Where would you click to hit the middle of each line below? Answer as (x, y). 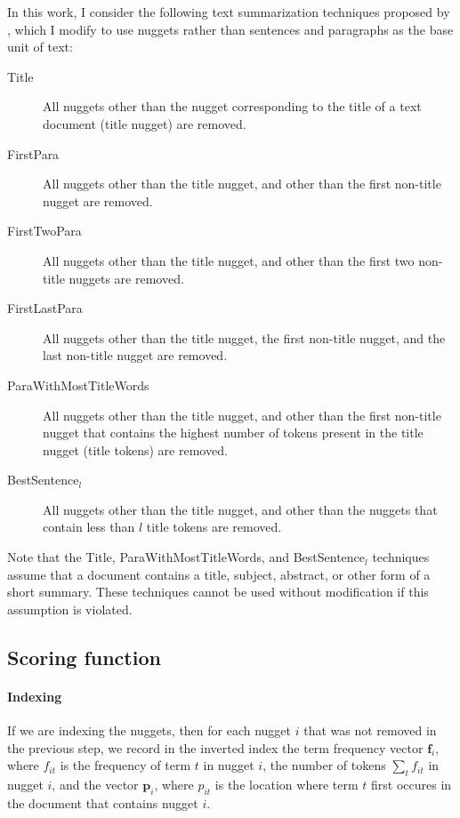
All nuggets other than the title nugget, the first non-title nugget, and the (244, 337)
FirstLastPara (45, 308)
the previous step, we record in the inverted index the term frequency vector (215, 747)
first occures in (411, 784)
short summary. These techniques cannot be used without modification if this (218, 592)
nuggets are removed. (126, 278)
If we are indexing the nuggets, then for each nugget (149, 730)
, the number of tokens (324, 765)
